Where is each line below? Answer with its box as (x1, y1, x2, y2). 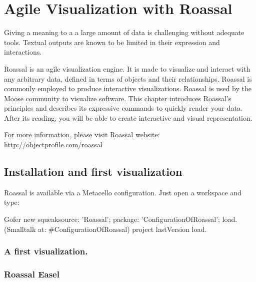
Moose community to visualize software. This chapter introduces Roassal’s (4, 93, 231, 103)
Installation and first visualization (4, 164, 182, 179)
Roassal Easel (4, 268, 59, 280)
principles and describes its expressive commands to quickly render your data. (4, 103, 242, 113)
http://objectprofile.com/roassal (4, 139, 102, 150)
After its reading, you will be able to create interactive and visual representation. (4, 112, 252, 123)
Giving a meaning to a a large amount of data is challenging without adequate (4, 27, 244, 38)
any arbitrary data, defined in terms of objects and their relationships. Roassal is (4, 73, 252, 84)
